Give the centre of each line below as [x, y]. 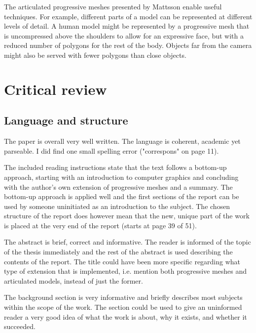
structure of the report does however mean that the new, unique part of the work [127, 216]
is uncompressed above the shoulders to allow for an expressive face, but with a [124, 35]
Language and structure [66, 120]
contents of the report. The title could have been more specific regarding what [122, 261]
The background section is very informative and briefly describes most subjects [123, 297]
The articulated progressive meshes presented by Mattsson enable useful [113, 6]
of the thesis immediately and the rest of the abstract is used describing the [118, 252]
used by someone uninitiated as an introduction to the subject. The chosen [117, 206]
